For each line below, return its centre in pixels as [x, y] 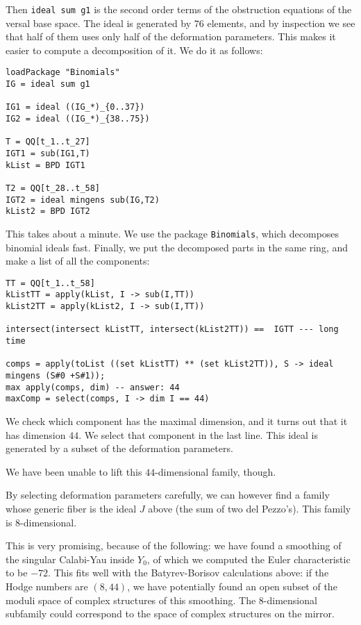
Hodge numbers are [47, 586]
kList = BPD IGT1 [45, 165]
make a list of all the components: [78, 261]
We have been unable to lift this [74, 471]
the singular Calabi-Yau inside [70, 559]
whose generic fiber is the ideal [71, 508]
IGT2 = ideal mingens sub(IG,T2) [83, 200]
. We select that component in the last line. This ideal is [198, 434]
